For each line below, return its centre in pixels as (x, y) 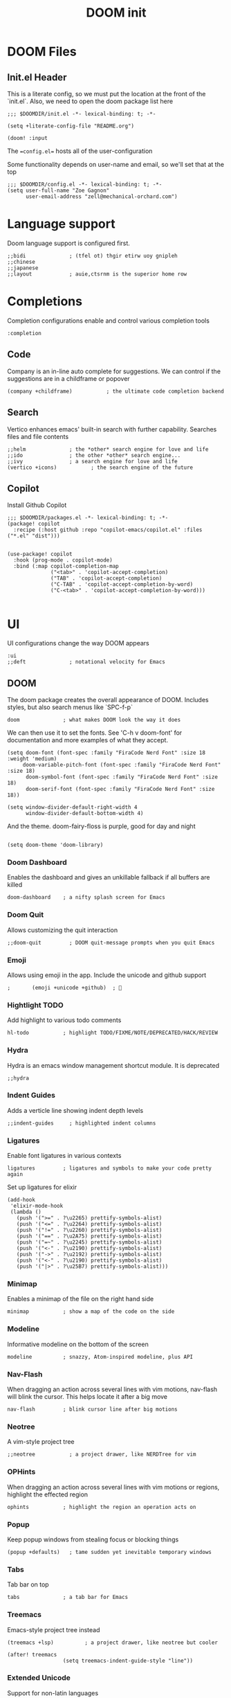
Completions (45, 302)
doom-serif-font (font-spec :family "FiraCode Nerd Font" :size (120, 789)
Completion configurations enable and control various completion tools (108, 321)
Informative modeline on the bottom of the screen (78, 1344)
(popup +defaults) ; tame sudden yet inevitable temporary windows (110, 1552)
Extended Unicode (39, 1678)
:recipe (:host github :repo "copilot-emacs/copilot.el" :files (108, 530)
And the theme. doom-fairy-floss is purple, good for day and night (101, 826)
